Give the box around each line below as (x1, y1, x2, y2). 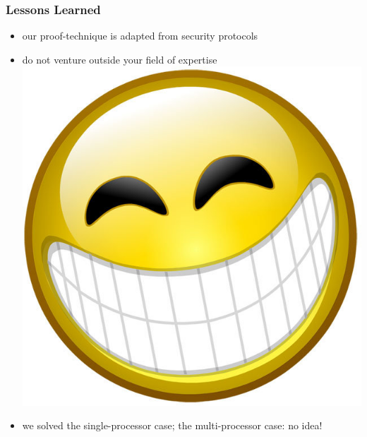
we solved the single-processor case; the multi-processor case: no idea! (22, 418, 323, 433)
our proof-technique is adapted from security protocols (22, 28, 258, 43)
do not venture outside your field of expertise (22, 52, 217, 66)
